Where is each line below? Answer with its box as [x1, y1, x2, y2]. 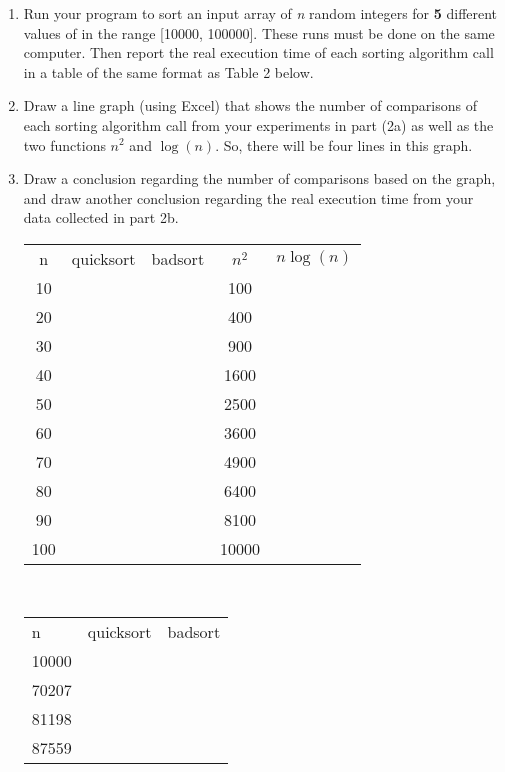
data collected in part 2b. [23, 207, 179, 228]
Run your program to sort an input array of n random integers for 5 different [23, 3, 498, 23]
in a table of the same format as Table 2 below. [23, 61, 314, 82]
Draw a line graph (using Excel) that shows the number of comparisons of [23, 95, 478, 116]
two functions [23, 134, 106, 155]
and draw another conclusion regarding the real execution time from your [23, 187, 474, 208]
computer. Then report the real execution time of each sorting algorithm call [23, 42, 494, 63]
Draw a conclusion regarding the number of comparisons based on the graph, [23, 168, 496, 189]
